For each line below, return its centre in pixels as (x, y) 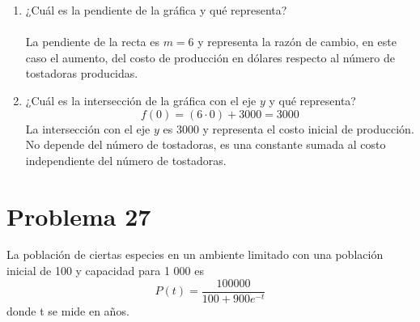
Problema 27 (79, 216)
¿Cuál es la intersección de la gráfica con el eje (141, 100)
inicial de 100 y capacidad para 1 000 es (105, 271)
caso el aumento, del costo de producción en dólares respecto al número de (210, 57)
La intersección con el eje (88, 128)
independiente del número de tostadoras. (126, 160)
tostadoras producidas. (82, 73)
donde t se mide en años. (68, 310)
